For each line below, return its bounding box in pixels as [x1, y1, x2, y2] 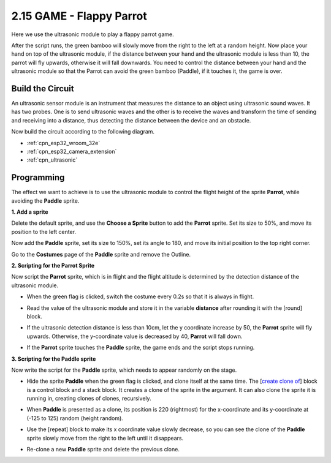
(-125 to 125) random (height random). [26, 414, 124, 422]
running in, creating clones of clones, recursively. [26, 395, 151, 402]
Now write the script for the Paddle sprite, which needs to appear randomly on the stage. [11, 366, 237, 374]
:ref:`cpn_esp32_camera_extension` [26, 148, 117, 155]
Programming [11, 172, 65, 183]
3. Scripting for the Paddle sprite [11, 355, 96, 363]
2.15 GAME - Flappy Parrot [11, 9, 147, 23]
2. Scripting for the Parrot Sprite [11, 262, 95, 269]
